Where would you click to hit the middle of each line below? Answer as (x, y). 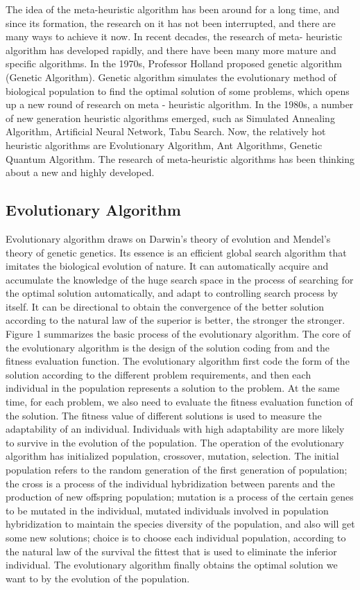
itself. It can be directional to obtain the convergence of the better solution (165, 306)
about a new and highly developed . (80, 172)
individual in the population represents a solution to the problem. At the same (173, 388)
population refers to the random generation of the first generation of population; (177, 470)
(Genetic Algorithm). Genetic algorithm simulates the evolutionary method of (171, 77)
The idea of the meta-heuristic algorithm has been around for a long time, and (173, 9)
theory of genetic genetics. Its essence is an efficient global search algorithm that (176, 252)
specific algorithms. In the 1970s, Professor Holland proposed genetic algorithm (174, 63)
